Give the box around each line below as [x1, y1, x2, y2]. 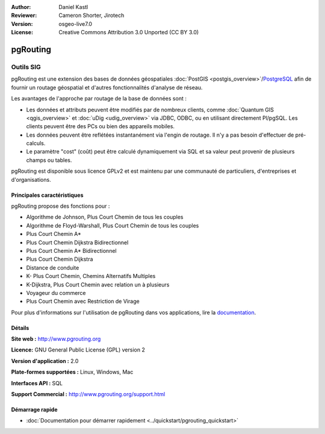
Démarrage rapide [11, 406, 58, 414]
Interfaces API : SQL [11, 379, 63, 386]
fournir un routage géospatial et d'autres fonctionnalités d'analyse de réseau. [11, 84, 203, 91]
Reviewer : [11, 12, 37, 19]
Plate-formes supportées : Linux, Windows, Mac [11, 368, 134, 376]
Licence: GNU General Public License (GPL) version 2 [11, 346, 146, 353]
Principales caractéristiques [11, 191, 84, 199]
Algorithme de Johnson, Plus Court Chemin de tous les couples [26, 214, 184, 221]
